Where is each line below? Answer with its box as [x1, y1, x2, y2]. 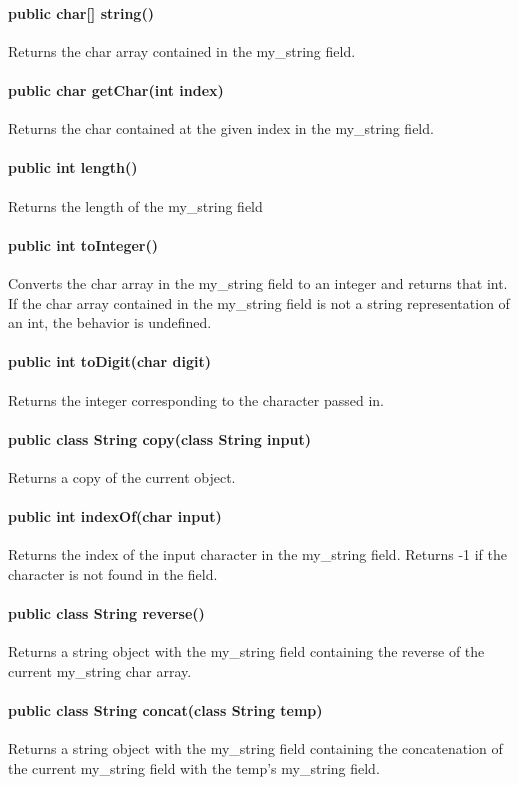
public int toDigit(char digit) [8, 351, 211, 372]
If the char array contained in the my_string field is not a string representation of [8, 292, 510, 313]
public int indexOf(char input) [8, 506, 222, 527]
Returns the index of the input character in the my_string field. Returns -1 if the [8, 544, 507, 565]
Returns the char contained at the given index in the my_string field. [8, 118, 434, 139]
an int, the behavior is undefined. [8, 312, 212, 333]
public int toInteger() [8, 234, 158, 255]
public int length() [8, 157, 138, 178]
